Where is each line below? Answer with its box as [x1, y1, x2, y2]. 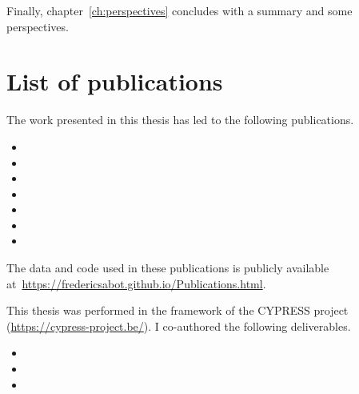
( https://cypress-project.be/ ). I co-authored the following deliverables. [6, 317, 351, 334]
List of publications [6, 65, 223, 98]
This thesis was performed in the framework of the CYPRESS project [6, 302, 349, 319]
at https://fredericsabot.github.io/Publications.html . [6, 275, 266, 291]
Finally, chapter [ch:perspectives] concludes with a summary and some [6, 2, 353, 18]
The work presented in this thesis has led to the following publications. [6, 111, 354, 128]
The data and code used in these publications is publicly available [6, 259, 329, 276]
